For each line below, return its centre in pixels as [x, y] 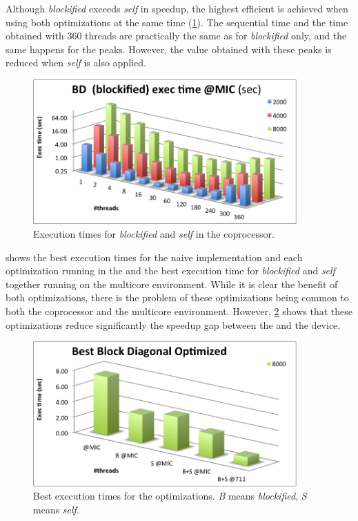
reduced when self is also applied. [76, 63]
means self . [56, 509]
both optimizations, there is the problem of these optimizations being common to [177, 297]
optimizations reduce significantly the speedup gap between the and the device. [173, 324]
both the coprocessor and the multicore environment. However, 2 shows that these [179, 311]
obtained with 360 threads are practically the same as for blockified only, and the [176, 36]
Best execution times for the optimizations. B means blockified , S [170, 496]
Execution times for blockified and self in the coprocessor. [154, 233]
